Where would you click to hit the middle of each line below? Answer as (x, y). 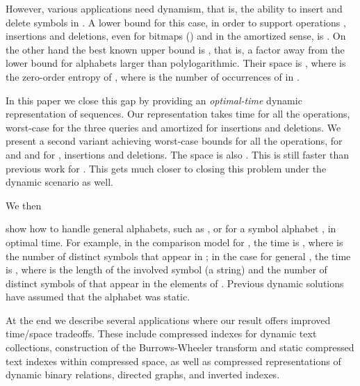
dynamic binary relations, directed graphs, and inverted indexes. (143, 375)
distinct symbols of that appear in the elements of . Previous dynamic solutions (175, 283)
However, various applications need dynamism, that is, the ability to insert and (174, 8)
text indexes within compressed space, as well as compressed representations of (173, 361)
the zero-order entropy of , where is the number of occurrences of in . (153, 76)
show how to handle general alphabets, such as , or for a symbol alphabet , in (171, 228)
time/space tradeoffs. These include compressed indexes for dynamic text (161, 333)
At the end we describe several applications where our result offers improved (168, 320)
